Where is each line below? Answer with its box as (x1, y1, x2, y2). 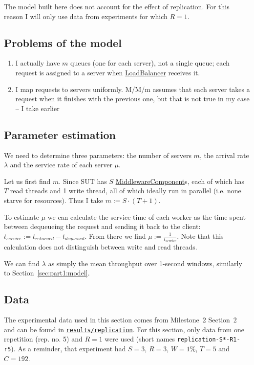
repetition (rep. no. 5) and (4, 334, 83, 344)
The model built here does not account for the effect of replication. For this (4, 1, 230, 11)
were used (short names (105, 334, 175, 344)
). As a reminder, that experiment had (11, 343, 126, 354)
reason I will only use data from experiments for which (4, 11, 168, 21)
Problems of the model (4, 35, 122, 50)
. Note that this (177, 230, 224, 241)
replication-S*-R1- (177, 336, 240, 343)
